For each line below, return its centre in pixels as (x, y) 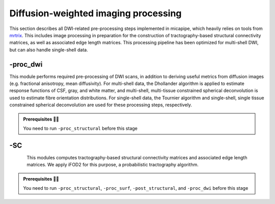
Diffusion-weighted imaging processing (95, 13)
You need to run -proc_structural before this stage (80, 128)
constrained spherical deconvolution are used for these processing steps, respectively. (101, 105)
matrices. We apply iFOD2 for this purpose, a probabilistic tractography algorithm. (113, 165)
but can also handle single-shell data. (49, 50)
